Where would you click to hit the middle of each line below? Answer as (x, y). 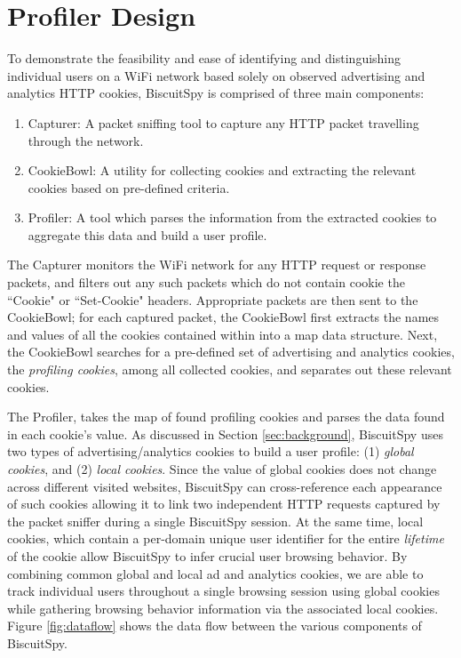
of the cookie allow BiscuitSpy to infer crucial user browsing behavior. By (207, 555)
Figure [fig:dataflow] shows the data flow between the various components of (215, 626)
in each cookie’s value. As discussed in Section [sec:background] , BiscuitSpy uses (225, 433)
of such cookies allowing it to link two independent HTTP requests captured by (224, 504)
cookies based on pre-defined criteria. (129, 187)
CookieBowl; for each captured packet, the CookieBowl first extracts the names (223, 317)
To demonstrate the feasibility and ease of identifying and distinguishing (204, 58)
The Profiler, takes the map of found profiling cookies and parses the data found (226, 417)
